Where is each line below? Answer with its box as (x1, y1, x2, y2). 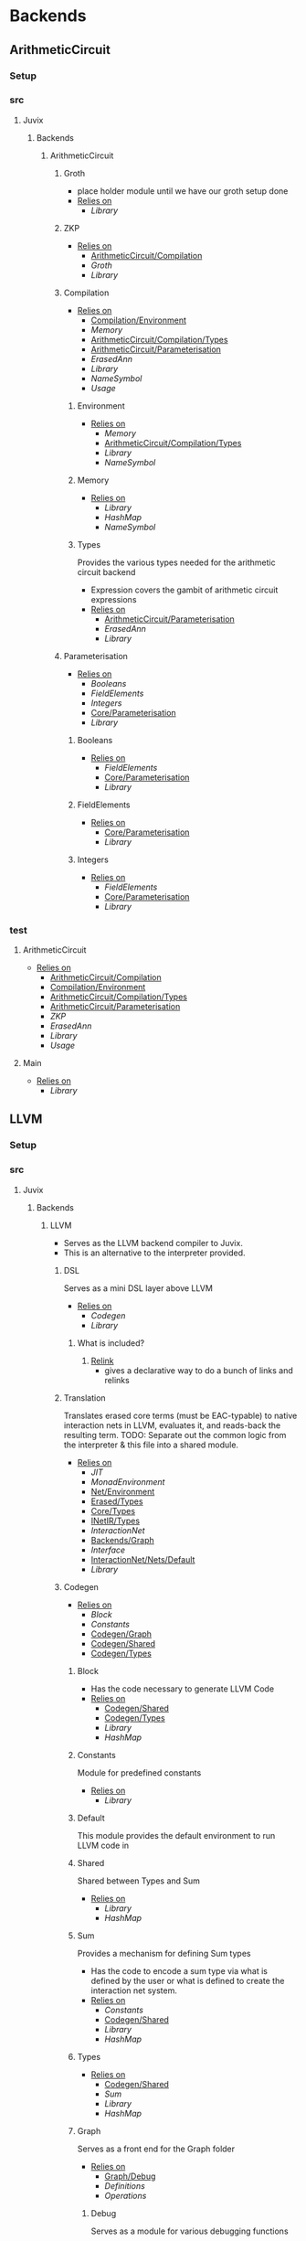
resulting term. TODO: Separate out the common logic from (63, 1429, 287, 1440)
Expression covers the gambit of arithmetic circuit (90, 584, 279, 595)
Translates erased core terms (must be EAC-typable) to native (63, 1410, 298, 1421)
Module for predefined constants (77, 1766, 202, 1778)
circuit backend (77, 566, 136, 577)
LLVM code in (77, 1840, 130, 1851)
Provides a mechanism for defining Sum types (77, 1948, 251, 1958)
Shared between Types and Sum (77, 1875, 201, 1886)
